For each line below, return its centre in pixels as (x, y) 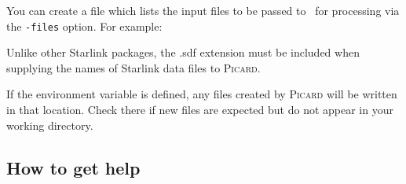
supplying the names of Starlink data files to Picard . (134, 67)
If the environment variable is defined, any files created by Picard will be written (202, 94)
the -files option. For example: (84, 26)
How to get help (73, 167)
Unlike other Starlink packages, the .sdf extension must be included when (183, 52)
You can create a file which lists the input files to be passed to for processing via (203, 10)
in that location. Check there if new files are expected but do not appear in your (200, 110)
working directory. (50, 125)
